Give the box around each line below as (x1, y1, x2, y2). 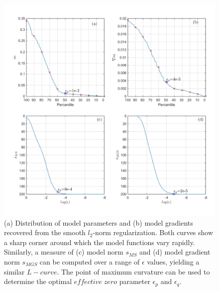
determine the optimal (4, 276, 72, 287)
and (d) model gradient (139, 247, 211, 257)
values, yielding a (147, 256, 200, 267)
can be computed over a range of (39, 256, 140, 267)
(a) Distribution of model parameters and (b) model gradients (4, 217, 193, 228)
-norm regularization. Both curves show (93, 227, 214, 238)
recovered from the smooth (4, 227, 86, 238)
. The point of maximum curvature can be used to (57, 266, 210, 277)
